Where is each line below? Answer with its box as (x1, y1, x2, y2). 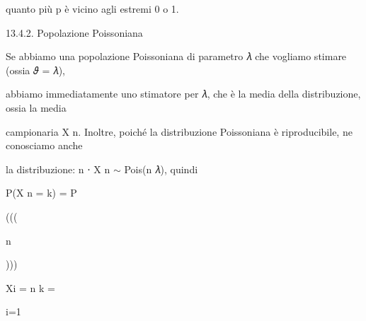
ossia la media (6, 100, 67, 115)
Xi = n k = (6, 280, 55, 295)
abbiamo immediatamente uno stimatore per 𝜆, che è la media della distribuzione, (6, 86, 361, 101)
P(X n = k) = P (6, 185, 77, 200)
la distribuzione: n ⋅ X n (6, 161, 110, 176)
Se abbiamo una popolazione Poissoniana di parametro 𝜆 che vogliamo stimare (6, 49, 347, 64)
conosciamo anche (6, 138, 83, 153)
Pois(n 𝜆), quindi (124, 161, 198, 176)
